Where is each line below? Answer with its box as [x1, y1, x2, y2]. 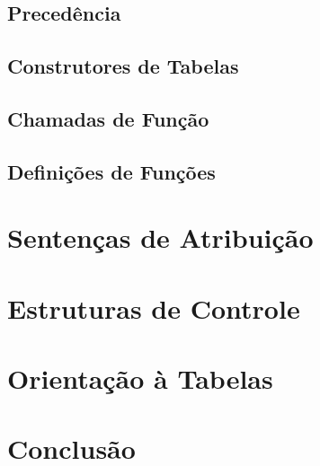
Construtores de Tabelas [7, 52, 239, 80]
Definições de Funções [7, 157, 216, 185]
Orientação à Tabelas [7, 360, 273, 397]
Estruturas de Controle [7, 289, 300, 326]
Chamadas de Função [7, 104, 209, 132]
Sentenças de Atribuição [7, 219, 314, 256]
